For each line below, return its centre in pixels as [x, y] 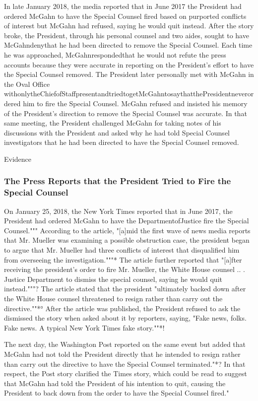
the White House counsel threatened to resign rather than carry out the [113, 298]
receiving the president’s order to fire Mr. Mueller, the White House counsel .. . [125, 269]
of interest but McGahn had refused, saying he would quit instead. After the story [129, 26]
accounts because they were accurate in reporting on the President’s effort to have [129, 64]
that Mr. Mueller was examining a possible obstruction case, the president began [127, 240]
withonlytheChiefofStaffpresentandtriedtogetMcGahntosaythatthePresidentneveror [129, 94]
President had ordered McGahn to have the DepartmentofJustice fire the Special [127, 221]
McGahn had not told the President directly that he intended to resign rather [122, 354]
